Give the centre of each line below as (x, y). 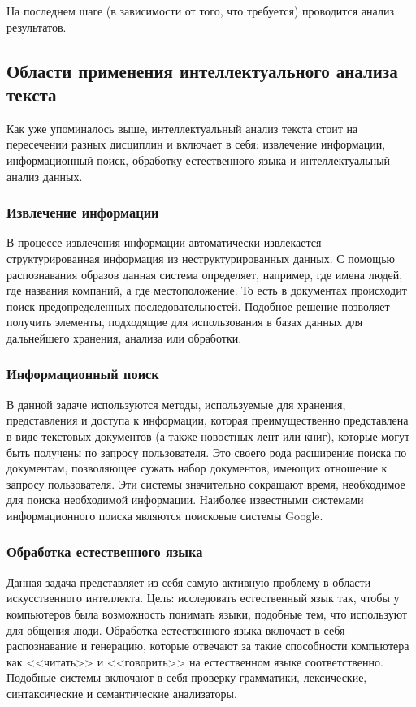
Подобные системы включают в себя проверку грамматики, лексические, (187, 677)
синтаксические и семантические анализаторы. (122, 693)
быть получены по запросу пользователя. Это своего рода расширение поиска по (207, 452)
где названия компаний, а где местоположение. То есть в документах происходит (207, 290)
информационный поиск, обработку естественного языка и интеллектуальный (199, 160)
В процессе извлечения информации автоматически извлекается (164, 242)
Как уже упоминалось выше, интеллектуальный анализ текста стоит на (182, 128)
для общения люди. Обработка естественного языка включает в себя (176, 629)
